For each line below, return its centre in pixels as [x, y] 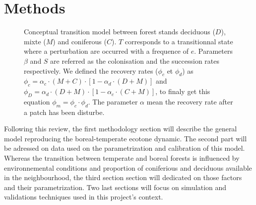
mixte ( [35, 41]
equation [37, 101]
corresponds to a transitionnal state [179, 41]
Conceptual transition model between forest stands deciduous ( [120, 32]
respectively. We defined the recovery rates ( [91, 70]
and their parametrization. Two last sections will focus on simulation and [115, 187]
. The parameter [113, 101]
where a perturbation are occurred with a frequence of [106, 51]
